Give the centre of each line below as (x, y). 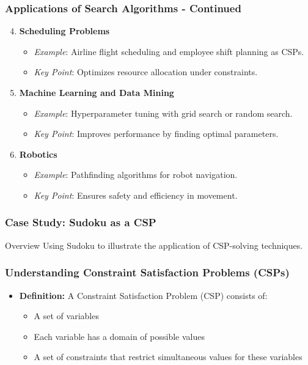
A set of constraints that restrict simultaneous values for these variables (168, 357)
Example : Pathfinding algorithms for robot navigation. (136, 175)
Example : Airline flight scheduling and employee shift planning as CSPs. (169, 51)
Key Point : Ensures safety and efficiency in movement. (136, 195)
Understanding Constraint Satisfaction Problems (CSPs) (147, 272)
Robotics (38, 154)
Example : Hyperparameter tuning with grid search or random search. (163, 113)
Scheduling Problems (64, 31)
